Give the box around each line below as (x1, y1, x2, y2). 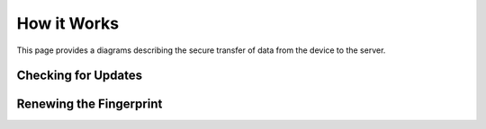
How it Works (16, 13, 120, 33)
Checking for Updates (16, 68, 143, 83)
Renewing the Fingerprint (16, 97, 163, 112)
